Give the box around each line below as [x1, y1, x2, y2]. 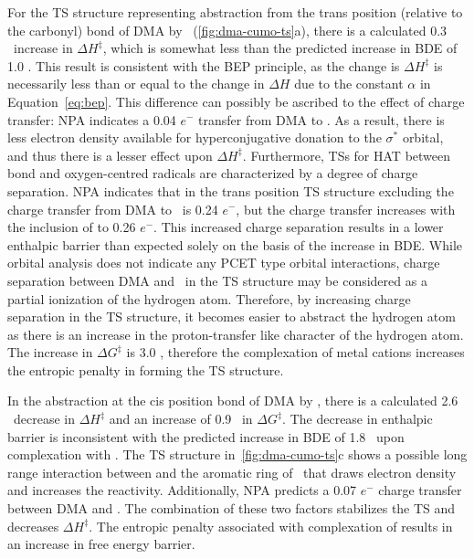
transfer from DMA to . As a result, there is [198, 110, 445, 129]
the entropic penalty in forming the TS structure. [7, 360, 284, 379]
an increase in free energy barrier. [7, 534, 195, 554]
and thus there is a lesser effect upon [7, 145, 213, 164]
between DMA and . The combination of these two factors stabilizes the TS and [7, 499, 456, 518]
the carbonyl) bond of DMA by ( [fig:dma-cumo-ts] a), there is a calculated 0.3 [7, 20, 448, 39]
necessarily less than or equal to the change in [7, 74, 265, 93]
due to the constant [294, 74, 404, 93]
